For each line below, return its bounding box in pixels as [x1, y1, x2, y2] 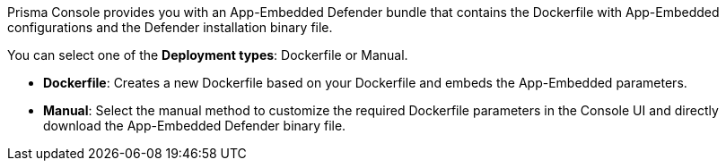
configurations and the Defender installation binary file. [7, 20, 333, 35]
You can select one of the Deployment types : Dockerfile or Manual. [7, 47, 408, 63]
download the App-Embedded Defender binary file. [43, 118, 346, 133]
